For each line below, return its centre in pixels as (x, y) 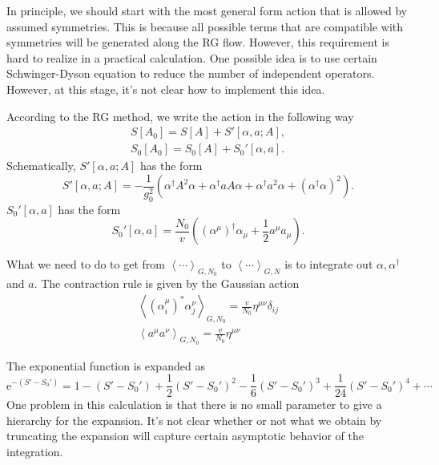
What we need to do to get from (86, 264)
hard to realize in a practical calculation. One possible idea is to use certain (192, 57)
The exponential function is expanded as (106, 365)
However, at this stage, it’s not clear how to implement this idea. (166, 89)
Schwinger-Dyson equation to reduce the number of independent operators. (191, 73)
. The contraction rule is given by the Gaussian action (167, 283)
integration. (35, 451)
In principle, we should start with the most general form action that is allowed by (207, 10)
